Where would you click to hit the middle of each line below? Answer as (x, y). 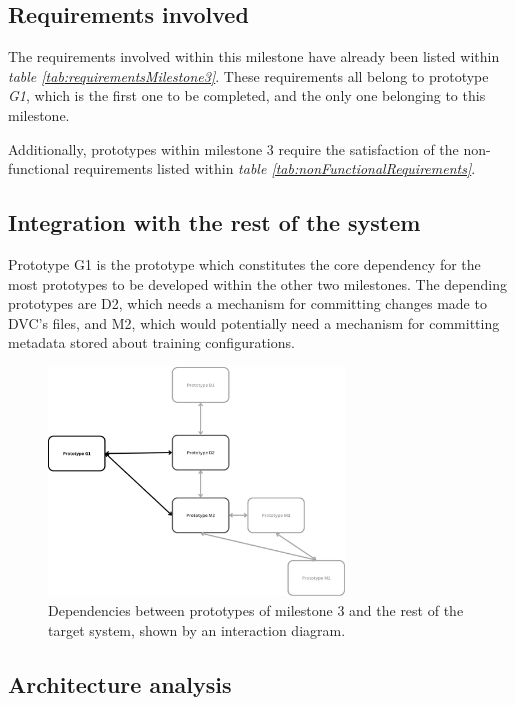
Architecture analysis (120, 683)
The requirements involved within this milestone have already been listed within (254, 56)
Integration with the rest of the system (214, 222)
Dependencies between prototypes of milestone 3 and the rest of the (256, 610)
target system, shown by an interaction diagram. (197, 629)
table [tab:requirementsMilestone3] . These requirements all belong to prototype (248, 75)
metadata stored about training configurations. (151, 342)
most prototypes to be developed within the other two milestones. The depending (257, 283)
